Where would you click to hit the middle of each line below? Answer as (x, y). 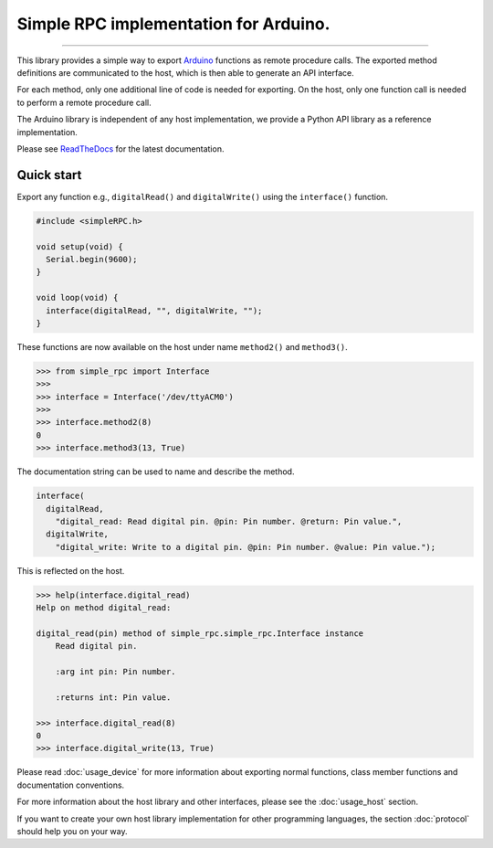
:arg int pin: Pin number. (116, 672)
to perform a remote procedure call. (84, 102)
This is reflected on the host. (71, 570)
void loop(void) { (77, 298)
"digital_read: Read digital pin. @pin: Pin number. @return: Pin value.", (229, 521)
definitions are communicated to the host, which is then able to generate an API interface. (186, 72)
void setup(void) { (79, 246)
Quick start (49, 175)
